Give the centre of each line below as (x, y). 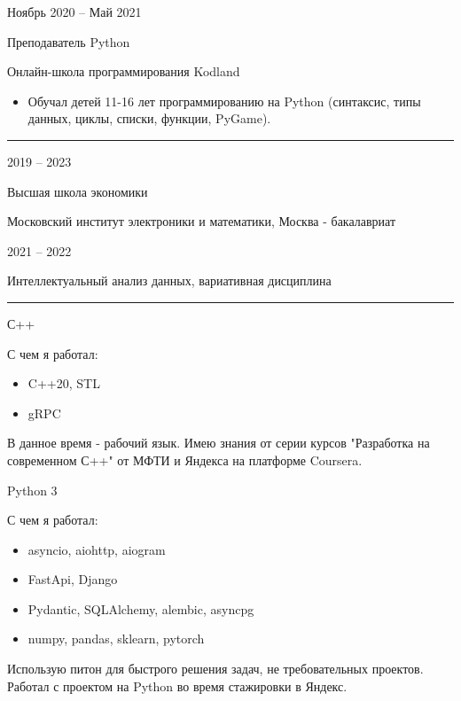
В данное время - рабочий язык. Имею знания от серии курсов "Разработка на (219, 443)
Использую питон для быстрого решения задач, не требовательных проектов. (215, 669)
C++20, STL (64, 383)
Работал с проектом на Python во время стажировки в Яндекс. (177, 685)
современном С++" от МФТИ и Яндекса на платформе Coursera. (185, 460)
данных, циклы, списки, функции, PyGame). (149, 118)
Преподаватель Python (69, 41)
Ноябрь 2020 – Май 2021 (74, 12)
